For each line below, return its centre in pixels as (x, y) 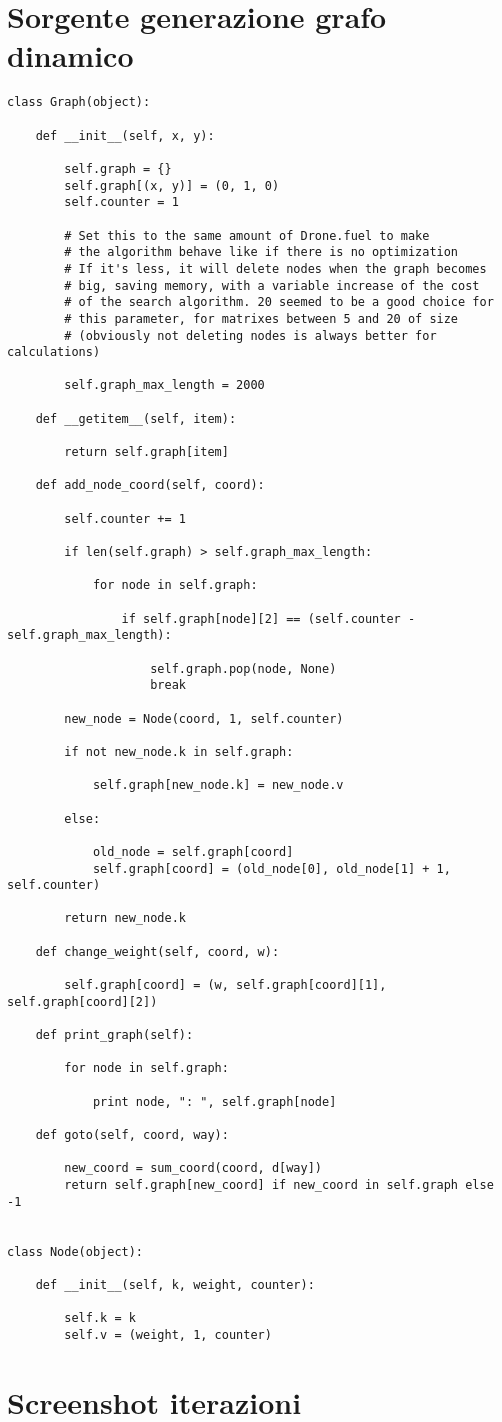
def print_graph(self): (114, 1035)
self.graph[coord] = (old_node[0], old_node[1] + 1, (271, 868)
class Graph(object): (79, 102)
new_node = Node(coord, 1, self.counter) (204, 718)
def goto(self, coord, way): (132, 1135)
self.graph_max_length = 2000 (164, 385)
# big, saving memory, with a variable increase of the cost (272, 285)
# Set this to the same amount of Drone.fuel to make (247, 235)
